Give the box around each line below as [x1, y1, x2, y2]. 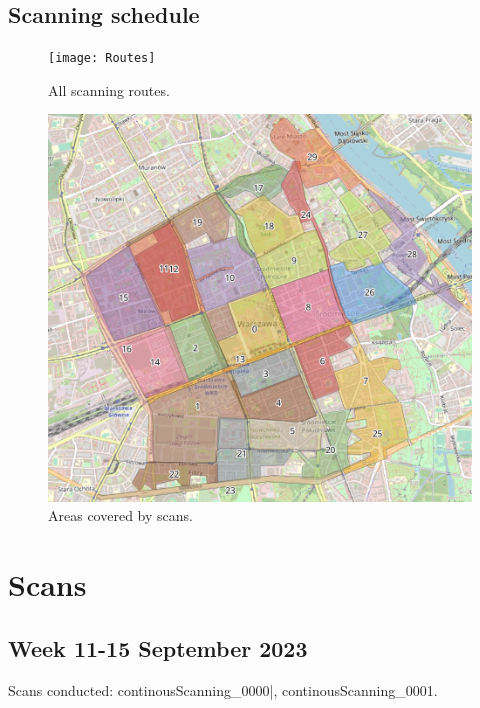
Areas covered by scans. [48, 505, 193, 526]
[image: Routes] [48, 51, 156, 66]
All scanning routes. [48, 79, 170, 100]
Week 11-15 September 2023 [8, 632, 308, 663]
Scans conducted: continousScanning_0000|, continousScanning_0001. [8, 679, 438, 700]
